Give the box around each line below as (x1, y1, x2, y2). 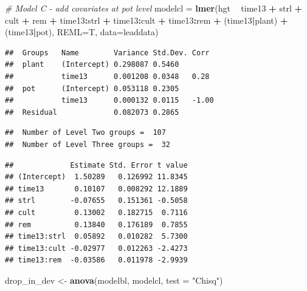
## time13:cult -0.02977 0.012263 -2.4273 (5, 244, 188, 253)
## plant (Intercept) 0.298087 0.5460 (5, 60, 179, 69)
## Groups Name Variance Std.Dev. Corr (5, 48, 210, 57)
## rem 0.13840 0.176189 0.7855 (5, 220, 188, 229)
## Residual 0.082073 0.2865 (5, 108, 179, 117)
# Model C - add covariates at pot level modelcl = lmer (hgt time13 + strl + (5, 2, 302, 14)
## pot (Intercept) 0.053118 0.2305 (5, 84, 179, 93)
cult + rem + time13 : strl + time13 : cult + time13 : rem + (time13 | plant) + (5, 13, 288, 26)
